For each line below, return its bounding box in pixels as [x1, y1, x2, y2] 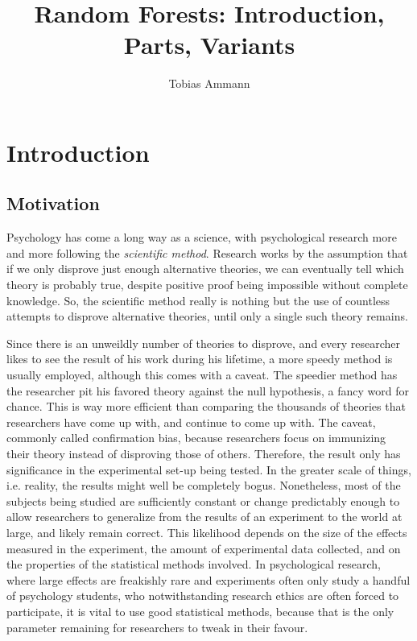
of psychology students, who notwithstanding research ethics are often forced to [6, 587, 399, 604]
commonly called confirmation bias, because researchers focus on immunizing [6, 429, 386, 446]
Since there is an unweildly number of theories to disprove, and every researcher [6, 334, 401, 351]
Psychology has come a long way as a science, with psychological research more [6, 229, 397, 246]
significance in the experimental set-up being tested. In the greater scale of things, [6, 461, 411, 478]
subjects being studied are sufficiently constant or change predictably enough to [6, 492, 400, 509]
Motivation [6, 191, 100, 216]
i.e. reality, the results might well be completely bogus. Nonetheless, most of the [6, 477, 401, 494]
